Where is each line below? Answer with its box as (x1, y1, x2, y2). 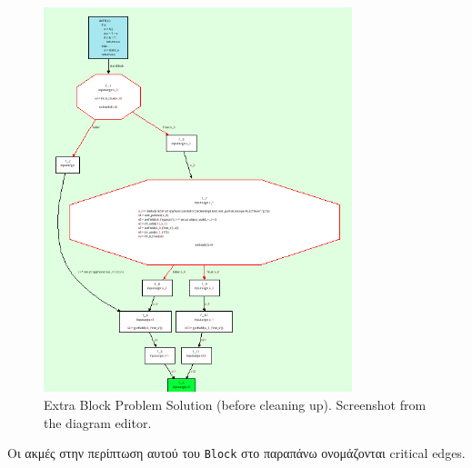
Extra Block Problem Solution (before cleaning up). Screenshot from (44, 395, 427, 414)
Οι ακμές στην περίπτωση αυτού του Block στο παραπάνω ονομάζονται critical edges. (7, 443, 466, 463)
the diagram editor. (44, 413, 152, 432)
